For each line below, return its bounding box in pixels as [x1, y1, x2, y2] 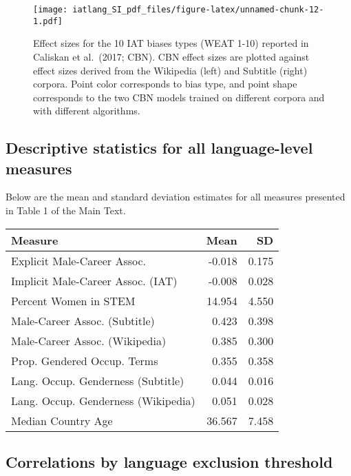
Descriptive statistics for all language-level [6, 137, 313, 158]
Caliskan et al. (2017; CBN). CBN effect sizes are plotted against [33, 49, 310, 63]
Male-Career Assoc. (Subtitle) [11, 312, 155, 329]
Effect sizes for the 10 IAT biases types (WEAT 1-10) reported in [33, 36, 309, 50]
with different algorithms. [33, 103, 140, 118]
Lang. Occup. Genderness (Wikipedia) [11, 392, 195, 408]
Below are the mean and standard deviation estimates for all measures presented [6, 189, 345, 204]
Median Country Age [11, 412, 113, 428]
